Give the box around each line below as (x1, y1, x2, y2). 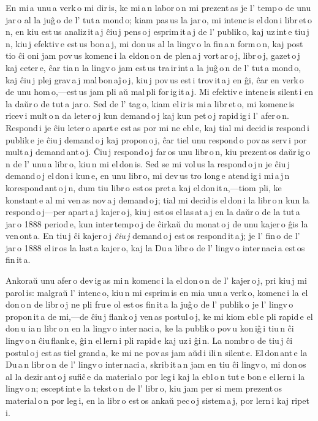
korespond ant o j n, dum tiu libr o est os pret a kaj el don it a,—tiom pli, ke (6, 181, 282, 194)
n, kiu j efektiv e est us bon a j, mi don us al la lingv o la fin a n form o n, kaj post (6, 37, 303, 50)
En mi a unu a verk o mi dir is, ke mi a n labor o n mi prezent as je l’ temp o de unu (6, 1, 311, 13)
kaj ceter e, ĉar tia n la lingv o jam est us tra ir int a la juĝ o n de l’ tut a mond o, (6, 61, 301, 74)
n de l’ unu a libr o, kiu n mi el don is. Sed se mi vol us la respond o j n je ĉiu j (6, 157, 290, 170)
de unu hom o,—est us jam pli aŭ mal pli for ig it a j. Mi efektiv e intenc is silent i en (6, 85, 314, 98)
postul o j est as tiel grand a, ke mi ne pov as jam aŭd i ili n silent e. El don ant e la (6, 346, 308, 358)
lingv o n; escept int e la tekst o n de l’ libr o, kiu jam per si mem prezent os (6, 382, 282, 395)
